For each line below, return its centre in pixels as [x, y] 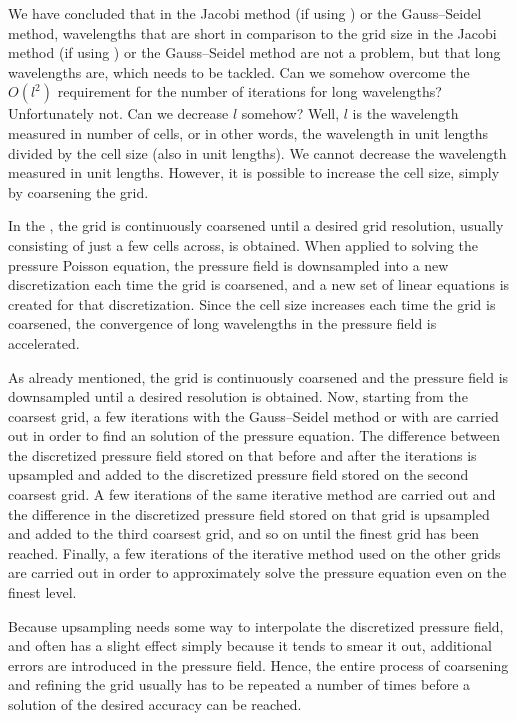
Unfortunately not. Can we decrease [118, 113]
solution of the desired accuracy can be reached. [155, 704]
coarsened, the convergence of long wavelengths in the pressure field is [222, 323]
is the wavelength [405, 113]
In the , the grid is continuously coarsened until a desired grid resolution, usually [256, 225]
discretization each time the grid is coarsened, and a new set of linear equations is [259, 284]
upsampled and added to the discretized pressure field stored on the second [238, 474]
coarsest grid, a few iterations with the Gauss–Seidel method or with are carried [253, 415]
